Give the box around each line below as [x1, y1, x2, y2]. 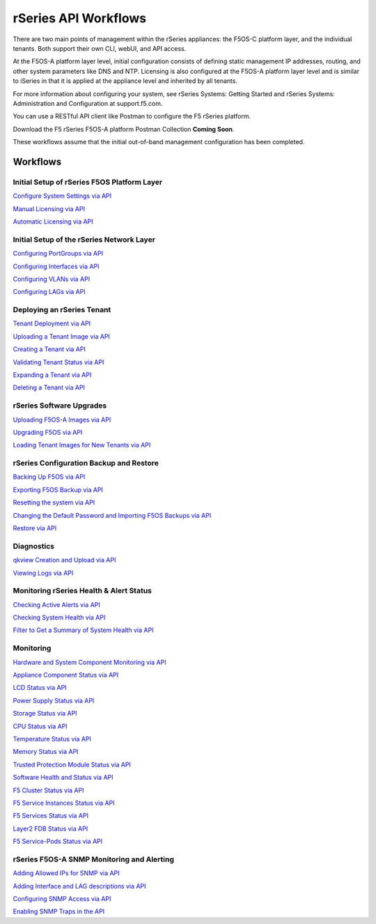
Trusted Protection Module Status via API [13, 760, 132, 769]
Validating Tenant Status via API [13, 357, 104, 366]
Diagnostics [13, 541, 55, 550]
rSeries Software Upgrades [13, 401, 107, 410]
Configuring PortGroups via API [13, 249, 104, 258]
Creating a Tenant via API [13, 345, 86, 353]
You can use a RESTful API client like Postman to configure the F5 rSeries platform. [13, 112, 251, 121]
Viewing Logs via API [13, 569, 74, 577]
